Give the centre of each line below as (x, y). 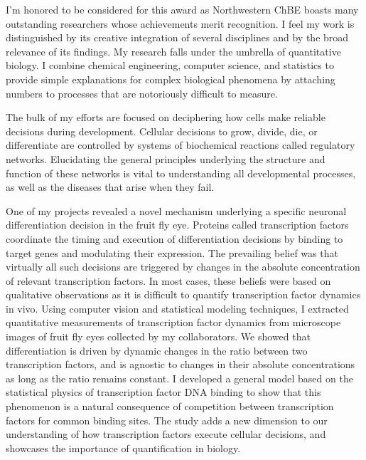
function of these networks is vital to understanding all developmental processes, (181, 173)
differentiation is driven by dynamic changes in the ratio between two (157, 350)
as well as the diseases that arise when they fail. (110, 187)
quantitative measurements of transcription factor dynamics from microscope (173, 322)
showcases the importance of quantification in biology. (123, 448)
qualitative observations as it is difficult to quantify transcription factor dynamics (183, 294)
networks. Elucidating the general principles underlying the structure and (166, 158)
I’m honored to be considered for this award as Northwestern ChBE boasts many (182, 9)
